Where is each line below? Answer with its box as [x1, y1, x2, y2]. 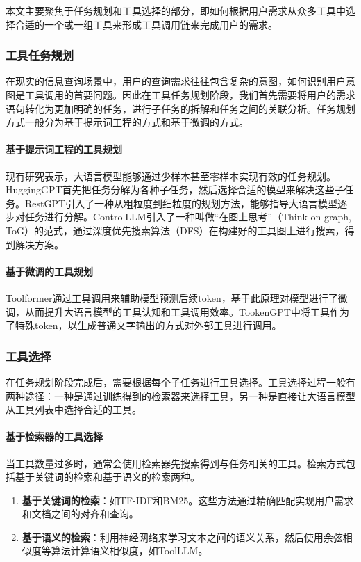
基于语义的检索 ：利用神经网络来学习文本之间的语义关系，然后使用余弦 [22, 529, 343, 544]
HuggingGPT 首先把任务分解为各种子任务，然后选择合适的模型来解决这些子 [6, 182, 344, 197]
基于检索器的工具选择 [6, 429, 103, 444]
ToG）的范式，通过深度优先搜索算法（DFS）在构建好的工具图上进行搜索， [6, 223, 345, 237]
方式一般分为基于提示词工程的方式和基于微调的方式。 [6, 115, 249, 129]
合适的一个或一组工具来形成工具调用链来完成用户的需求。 [15, 17, 278, 31]
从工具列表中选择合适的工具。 [6, 402, 142, 417]
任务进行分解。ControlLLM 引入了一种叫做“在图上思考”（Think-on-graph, [24, 209, 351, 224]
